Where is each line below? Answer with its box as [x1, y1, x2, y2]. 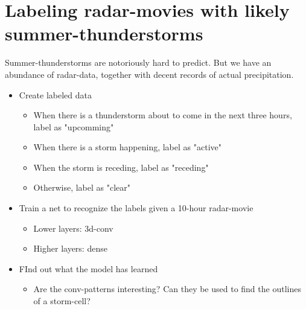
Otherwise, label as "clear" [33, 181, 131, 194]
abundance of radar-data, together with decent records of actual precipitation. [5, 68, 294, 80]
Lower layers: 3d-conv [33, 221, 113, 234]
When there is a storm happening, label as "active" [33, 141, 222, 153]
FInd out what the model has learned [19, 262, 158, 275]
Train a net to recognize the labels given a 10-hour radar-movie [19, 202, 253, 214]
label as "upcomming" [33, 120, 114, 133]
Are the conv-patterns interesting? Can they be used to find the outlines [33, 282, 301, 295]
